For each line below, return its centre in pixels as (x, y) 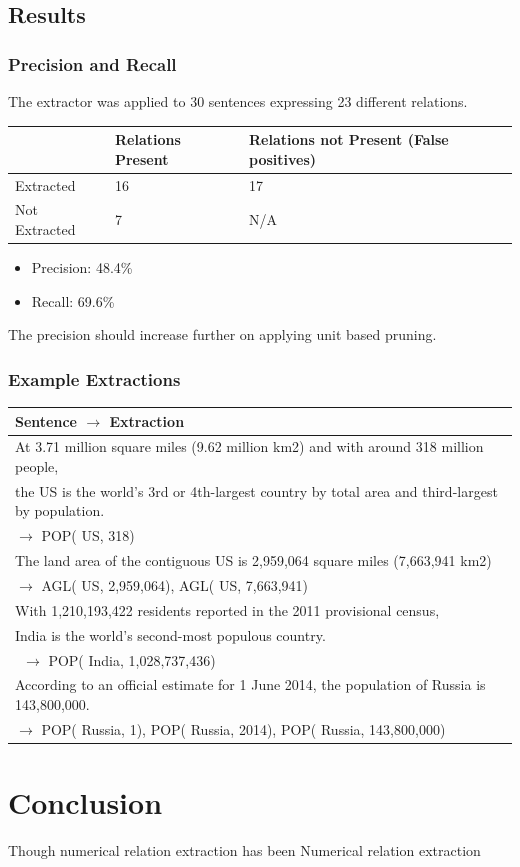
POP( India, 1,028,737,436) (132, 659)
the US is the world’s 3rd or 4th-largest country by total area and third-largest (256, 490)
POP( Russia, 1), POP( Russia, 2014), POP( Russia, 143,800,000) (243, 728)
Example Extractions (94, 378)
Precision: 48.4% (82, 267)
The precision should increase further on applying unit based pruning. (222, 334)
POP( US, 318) (88, 535)
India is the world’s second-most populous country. (170, 634)
